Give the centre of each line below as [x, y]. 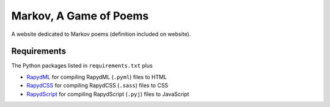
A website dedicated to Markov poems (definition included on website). [101, 34]
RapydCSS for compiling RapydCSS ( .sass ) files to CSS [97, 86]
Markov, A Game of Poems [80, 16]
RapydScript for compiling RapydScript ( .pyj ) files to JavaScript [108, 94]
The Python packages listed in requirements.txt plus [82, 66]
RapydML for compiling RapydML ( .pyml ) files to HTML [97, 77]
